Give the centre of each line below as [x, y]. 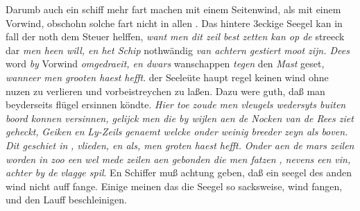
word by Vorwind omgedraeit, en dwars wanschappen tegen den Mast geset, [165, 64]
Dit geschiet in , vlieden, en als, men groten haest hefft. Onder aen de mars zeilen [180, 145]
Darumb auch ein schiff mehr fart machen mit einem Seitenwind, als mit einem [173, 9]
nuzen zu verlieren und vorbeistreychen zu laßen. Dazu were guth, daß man [165, 91]
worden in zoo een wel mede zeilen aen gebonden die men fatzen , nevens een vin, [178, 159]
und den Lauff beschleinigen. [66, 200]
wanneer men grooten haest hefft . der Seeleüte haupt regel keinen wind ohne [167, 77]
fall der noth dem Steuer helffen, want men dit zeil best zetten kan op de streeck [175, 36]
